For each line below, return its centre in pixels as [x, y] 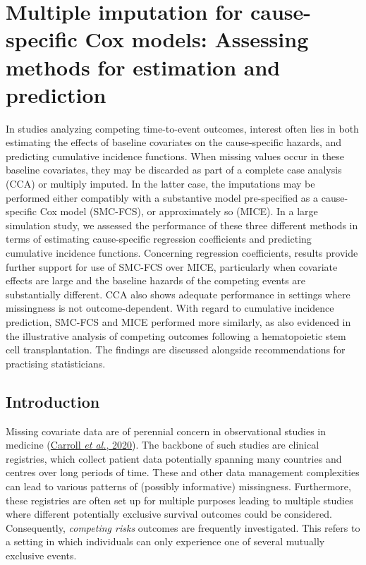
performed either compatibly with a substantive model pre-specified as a [162, 197]
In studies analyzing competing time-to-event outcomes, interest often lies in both [182, 128]
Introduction [53, 401]
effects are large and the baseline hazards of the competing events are [156, 280]
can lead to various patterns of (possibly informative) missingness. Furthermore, [178, 486]
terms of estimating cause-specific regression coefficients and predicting [159, 239]
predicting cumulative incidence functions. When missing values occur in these [175, 156]
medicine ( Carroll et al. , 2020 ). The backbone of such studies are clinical [163, 445]
